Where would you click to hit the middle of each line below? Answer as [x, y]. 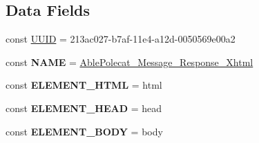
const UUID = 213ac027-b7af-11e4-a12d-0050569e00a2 [121, 39]
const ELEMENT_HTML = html [84, 85]
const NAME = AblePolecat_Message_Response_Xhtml [129, 62]
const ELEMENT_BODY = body [84, 131]
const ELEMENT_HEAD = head [84, 108]
